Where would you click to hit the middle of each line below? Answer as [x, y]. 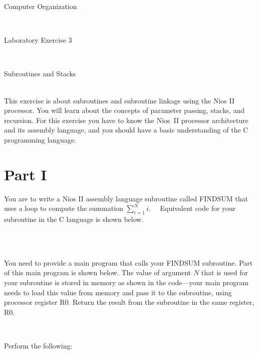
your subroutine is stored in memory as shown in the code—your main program [126, 282]
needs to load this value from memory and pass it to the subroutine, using [118, 292]
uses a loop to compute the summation [64, 208]
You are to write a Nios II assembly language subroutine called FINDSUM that [126, 198]
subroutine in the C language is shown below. [74, 219]
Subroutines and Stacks [40, 74]
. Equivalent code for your [192, 208]
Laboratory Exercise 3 [38, 40]
